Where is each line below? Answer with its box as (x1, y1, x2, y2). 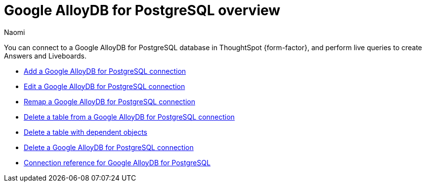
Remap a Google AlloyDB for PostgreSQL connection (24, 97, 195, 106)
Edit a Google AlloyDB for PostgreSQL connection (24, 82, 185, 91)
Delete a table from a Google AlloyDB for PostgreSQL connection (24, 112, 235, 121)
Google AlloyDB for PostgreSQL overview (4, 2, 281, 19)
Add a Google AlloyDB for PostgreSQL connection (24, 66, 186, 75)
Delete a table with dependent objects (24, 127, 147, 136)
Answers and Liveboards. (4, 51, 86, 60)
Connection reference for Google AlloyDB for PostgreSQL (24, 158, 211, 167)
